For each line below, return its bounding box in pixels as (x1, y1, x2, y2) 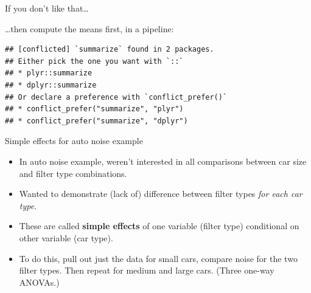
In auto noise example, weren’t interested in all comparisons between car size (19, 154, 307, 167)
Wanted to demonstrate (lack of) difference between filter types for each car (19, 187, 302, 200)
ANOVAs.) (19, 275, 60, 288)
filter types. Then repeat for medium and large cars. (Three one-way (19, 264, 274, 277)
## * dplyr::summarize (5, 80, 97, 89)
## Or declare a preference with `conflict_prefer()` (5, 92, 228, 102)
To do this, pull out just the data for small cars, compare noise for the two (19, 252, 298, 264)
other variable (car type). (19, 231, 113, 244)
